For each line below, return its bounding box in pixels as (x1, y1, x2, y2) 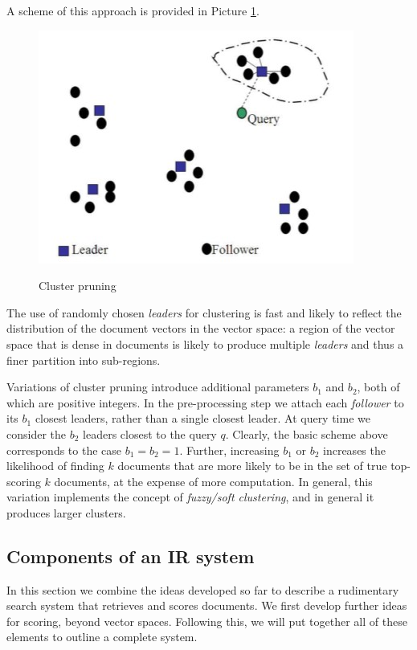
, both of (357, 378, 400, 395)
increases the (323, 441, 386, 458)
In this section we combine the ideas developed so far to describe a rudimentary (6, 581, 399, 598)
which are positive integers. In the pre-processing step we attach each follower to (6, 394, 404, 411)
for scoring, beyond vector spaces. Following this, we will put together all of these (6, 612, 407, 629)
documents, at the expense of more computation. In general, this (54, 472, 373, 489)
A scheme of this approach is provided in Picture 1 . (6, 2, 260, 18)
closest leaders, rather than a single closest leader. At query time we (35, 410, 370, 427)
